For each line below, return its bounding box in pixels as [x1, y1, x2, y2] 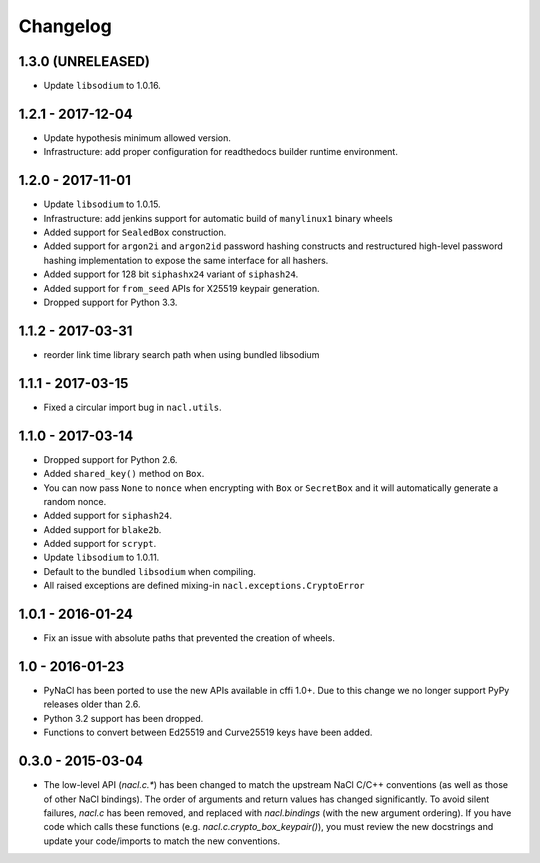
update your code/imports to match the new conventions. [43, 835, 280, 847]
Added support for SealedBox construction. [43, 226, 227, 239]
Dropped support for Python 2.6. [43, 453, 178, 465]
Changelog [18, 15, 112, 37]
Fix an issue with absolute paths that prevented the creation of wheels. [43, 632, 335, 644]
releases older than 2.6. [43, 698, 141, 710]
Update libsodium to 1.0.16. [43, 80, 162, 92]
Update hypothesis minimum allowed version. [43, 131, 232, 144]
